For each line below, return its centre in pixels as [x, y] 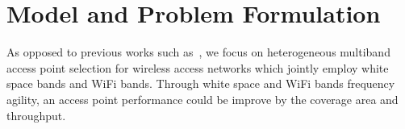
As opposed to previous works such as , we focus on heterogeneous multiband [198, 52]
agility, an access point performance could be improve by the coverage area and [202, 99]
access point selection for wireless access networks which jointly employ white [198, 67]
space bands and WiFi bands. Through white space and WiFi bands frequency [201, 83]
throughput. [36, 115]
